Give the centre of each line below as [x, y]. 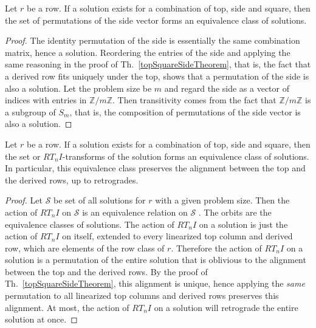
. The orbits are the [235, 212]
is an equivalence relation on [135, 212]
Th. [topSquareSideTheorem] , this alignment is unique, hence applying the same [155, 283]
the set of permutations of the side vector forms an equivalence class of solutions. [156, 20]
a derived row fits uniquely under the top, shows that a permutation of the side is [157, 76]
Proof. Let [24, 200]
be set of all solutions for [100, 200]
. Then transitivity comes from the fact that [194, 100]
